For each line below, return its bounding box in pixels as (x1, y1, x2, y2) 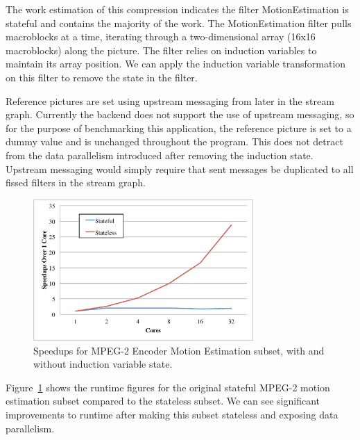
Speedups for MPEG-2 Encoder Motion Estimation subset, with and (33, 343, 325, 357)
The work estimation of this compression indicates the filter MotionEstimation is (6, 2, 349, 16)
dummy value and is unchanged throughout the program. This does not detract (6, 134, 343, 149)
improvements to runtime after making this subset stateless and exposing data (6, 407, 338, 421)
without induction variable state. (33, 357, 173, 371)
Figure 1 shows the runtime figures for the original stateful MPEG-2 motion (6, 380, 330, 394)
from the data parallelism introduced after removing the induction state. (6, 147, 314, 162)
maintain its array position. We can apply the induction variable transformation (6, 56, 346, 71)
